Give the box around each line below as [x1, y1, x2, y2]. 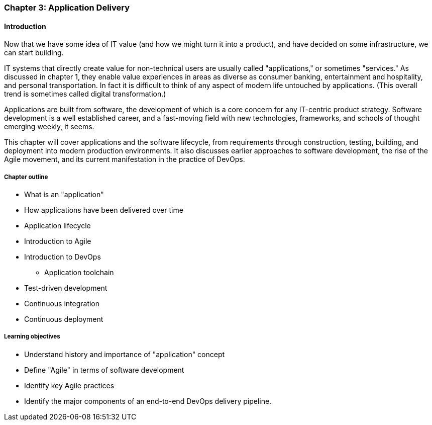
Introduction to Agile [24, 237, 91, 245]
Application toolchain [44, 268, 114, 277]
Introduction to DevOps [24, 252, 101, 261]
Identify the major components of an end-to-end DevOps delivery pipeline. [24, 396, 272, 405]
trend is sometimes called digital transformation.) [4, 90, 166, 99]
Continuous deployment [24, 315, 103, 323]
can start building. [4, 48, 64, 57]
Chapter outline [4, 173, 48, 181]
